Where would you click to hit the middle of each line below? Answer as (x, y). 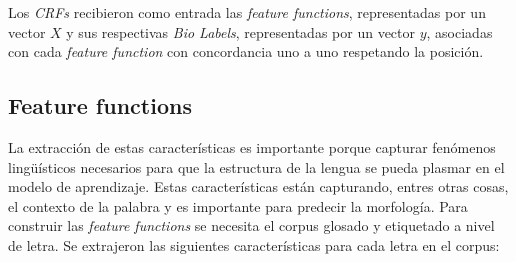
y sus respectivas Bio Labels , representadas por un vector (240, 31)
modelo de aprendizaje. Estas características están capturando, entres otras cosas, (258, 186)
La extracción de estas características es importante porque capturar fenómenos (252, 146)
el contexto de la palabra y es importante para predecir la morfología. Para (238, 205)
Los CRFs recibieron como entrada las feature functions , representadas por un (247, 12)
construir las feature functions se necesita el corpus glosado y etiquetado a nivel (251, 225)
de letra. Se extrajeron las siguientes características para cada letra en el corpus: (254, 244)
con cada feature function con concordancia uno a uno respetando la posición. (246, 51)
